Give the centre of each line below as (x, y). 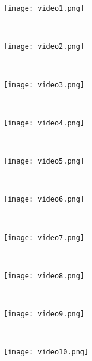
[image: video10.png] (46, 352)
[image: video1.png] (44, 8)
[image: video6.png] (44, 200)
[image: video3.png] (44, 85)
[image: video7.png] (44, 238)
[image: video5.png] (44, 161)
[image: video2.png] (44, 47)
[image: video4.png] (44, 123)
